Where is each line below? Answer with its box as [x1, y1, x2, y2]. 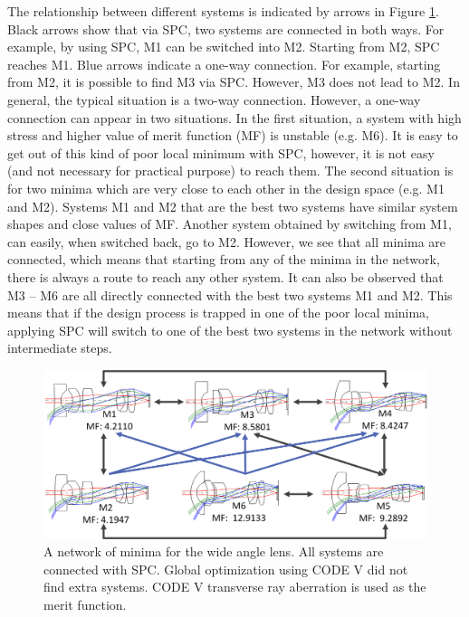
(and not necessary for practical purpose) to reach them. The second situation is [7, 161, 454, 180]
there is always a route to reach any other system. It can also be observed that [7, 267, 444, 286]
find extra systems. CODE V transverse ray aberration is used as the [43, 577, 426, 596]
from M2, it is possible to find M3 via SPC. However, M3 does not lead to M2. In [7, 72, 460, 91]
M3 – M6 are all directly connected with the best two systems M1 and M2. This [7, 285, 453, 304]
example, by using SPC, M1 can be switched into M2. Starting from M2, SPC [7, 37, 440, 56]
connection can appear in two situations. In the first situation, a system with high [7, 108, 462, 127]
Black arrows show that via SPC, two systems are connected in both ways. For [7, 19, 445, 38]
